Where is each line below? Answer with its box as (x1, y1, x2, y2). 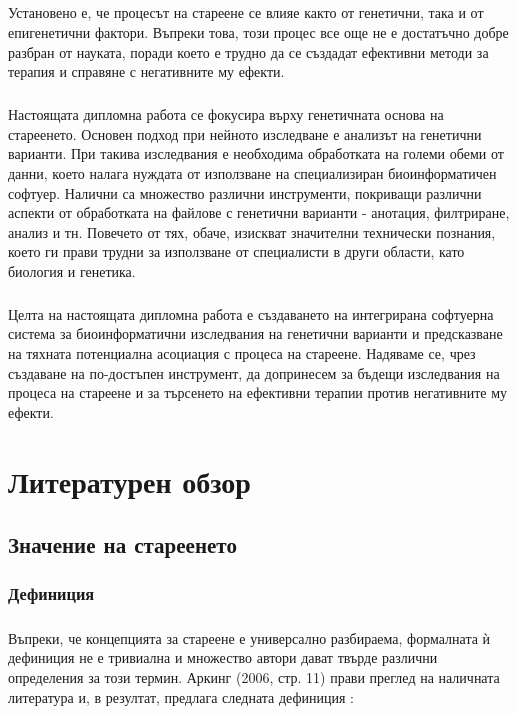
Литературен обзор (8, 460, 251, 501)
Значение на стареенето (8, 529, 237, 560)
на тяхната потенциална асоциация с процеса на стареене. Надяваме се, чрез (8, 343, 476, 364)
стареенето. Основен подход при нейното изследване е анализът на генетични (8, 123, 482, 144)
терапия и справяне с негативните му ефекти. (8, 61, 285, 82)
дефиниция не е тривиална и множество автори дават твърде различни (8, 647, 438, 668)
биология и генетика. (8, 260, 136, 281)
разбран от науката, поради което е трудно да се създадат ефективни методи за (8, 41, 489, 62)
